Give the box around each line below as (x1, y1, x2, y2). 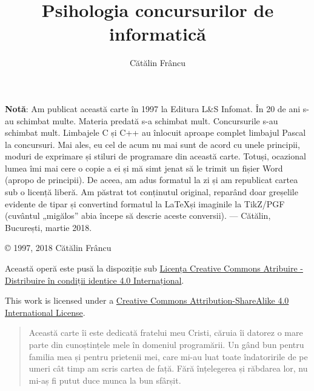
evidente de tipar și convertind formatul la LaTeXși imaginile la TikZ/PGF (5, 197, 285, 210)
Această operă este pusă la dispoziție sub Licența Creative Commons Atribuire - (5, 262, 303, 275)
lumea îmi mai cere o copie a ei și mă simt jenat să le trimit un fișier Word (5, 161, 283, 174)
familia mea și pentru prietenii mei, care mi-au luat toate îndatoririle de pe (28, 350, 308, 363)
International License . (5, 306, 85, 318)
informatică (109, 21, 206, 46)
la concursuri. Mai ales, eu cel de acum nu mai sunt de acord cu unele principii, (5, 138, 300, 150)
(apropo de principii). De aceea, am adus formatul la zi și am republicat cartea (5, 173, 298, 186)
